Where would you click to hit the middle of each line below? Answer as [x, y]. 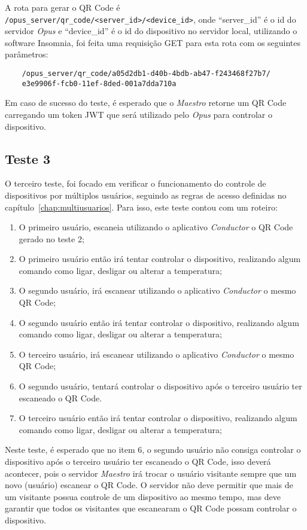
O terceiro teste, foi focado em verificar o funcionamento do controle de [136, 183]
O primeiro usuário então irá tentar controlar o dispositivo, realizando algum [160, 259]
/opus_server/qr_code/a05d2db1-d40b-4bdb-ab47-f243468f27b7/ [146, 74]
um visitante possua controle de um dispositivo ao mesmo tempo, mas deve [143, 496]
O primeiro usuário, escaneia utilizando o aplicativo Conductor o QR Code [156, 227]
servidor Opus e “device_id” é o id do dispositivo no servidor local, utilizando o [151, 31]
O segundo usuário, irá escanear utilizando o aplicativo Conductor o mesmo [157, 290]
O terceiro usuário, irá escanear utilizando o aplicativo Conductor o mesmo [156, 354]
